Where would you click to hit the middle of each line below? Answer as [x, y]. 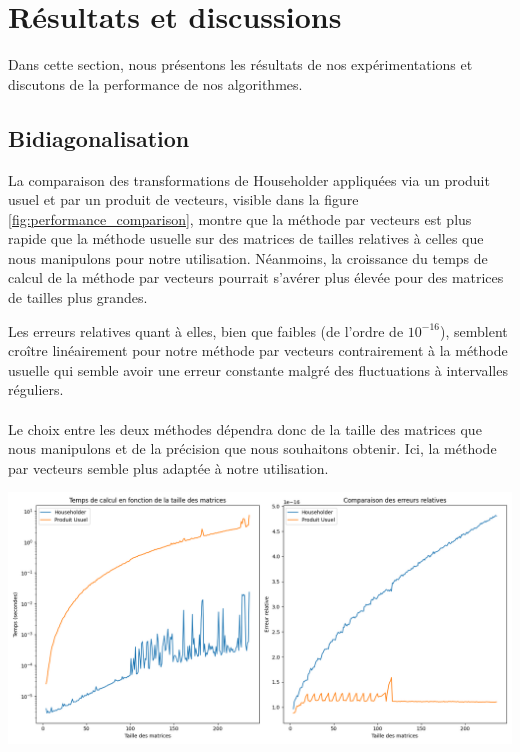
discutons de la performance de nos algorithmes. [155, 83]
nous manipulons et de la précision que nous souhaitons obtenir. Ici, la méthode [252, 448]
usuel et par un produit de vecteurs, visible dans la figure [183, 199]
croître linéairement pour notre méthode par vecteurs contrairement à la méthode [258, 350]
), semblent [474, 330]
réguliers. [36, 389]
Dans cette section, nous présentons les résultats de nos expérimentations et [240, 64]
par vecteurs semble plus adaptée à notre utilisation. [168, 467]
